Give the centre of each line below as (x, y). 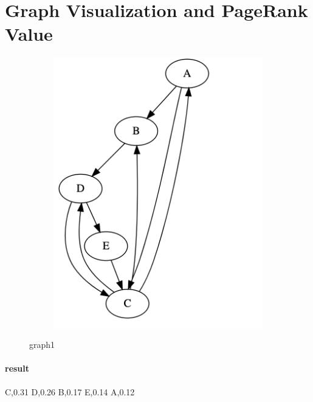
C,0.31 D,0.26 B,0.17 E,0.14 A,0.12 (70, 391)
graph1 (42, 345)
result (17, 368)
